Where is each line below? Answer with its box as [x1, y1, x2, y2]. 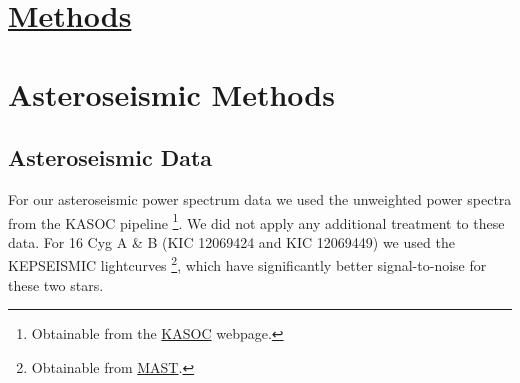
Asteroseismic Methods [8, 73, 335, 114]
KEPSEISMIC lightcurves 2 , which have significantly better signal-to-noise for [8, 252, 487, 276]
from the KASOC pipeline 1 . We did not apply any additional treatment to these [8, 209, 505, 233]
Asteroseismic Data [8, 142, 213, 173]
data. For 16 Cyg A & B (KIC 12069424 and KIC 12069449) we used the [8, 231, 455, 252]
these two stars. [8, 274, 104, 295]
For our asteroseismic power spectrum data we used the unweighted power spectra [8, 188, 512, 209]
